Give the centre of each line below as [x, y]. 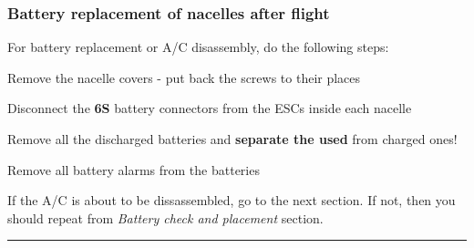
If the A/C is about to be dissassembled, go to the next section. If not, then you [232, 200]
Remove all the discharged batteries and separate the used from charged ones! [232, 139]
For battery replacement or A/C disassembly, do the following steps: [198, 47]
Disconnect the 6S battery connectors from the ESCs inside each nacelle [210, 108]
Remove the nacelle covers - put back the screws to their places [184, 77]
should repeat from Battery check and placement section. [165, 217]
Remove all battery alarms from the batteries [134, 169]
